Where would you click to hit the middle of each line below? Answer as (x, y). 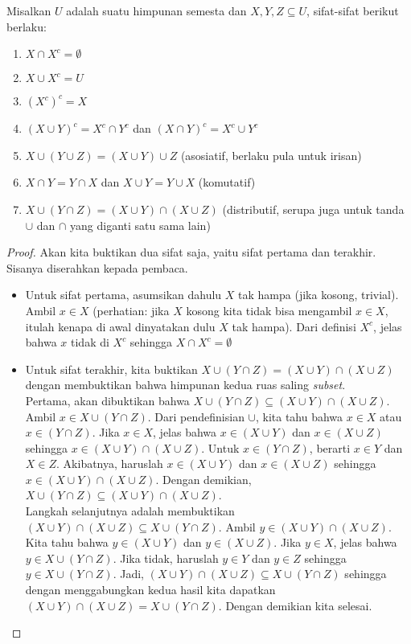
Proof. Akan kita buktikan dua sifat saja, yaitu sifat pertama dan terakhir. (191, 252)
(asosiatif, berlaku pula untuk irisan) (271, 155)
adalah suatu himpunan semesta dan (156, 10)
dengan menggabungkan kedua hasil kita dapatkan (150, 590)
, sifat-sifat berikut (353, 10)
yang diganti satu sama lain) (140, 225)
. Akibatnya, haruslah (110, 464)
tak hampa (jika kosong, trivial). (319, 295)
